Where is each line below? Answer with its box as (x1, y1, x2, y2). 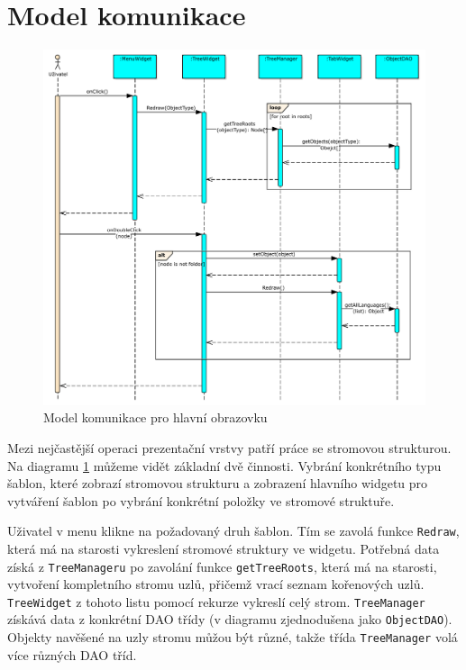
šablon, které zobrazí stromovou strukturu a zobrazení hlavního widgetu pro (7, 474, 428, 493)
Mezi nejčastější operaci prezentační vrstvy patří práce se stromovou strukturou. (7, 438, 452, 457)
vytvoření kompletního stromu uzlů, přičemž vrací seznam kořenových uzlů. (7, 575, 425, 593)
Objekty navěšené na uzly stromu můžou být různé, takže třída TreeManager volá (7, 628, 458, 647)
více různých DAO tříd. (7, 645, 137, 664)
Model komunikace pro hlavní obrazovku (43, 408, 268, 427)
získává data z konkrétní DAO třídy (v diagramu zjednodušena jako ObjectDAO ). (7, 610, 452, 629)
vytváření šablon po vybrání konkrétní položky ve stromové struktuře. (7, 491, 395, 510)
